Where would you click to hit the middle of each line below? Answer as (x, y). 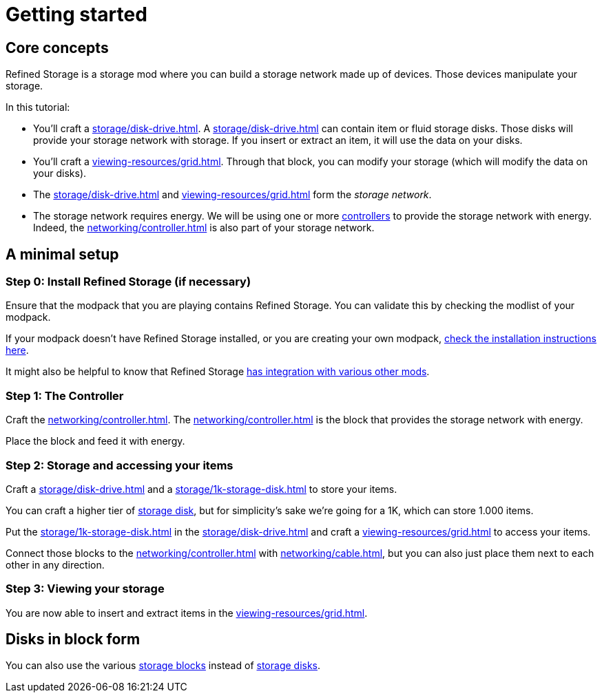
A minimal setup (62, 254)
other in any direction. (55, 564)
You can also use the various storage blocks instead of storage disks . (163, 666)
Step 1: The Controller (65, 395)
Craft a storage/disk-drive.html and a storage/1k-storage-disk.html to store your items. (201, 489)
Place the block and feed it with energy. (95, 441)
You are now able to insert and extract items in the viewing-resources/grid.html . (187, 613)
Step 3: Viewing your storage (85, 589)
